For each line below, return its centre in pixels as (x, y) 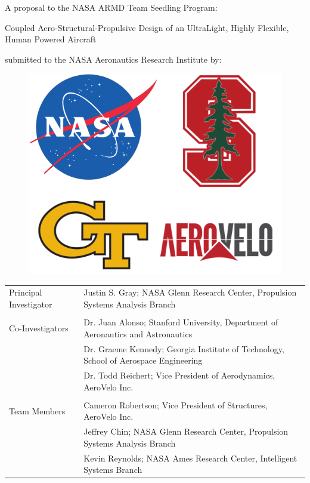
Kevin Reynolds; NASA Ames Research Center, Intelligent (190, 458)
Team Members (37, 410)
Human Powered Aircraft (51, 39)
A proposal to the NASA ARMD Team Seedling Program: (111, 7)
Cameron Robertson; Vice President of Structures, (176, 404)
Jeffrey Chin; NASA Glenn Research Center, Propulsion (186, 431)
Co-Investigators (39, 327)
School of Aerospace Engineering (143, 360)
